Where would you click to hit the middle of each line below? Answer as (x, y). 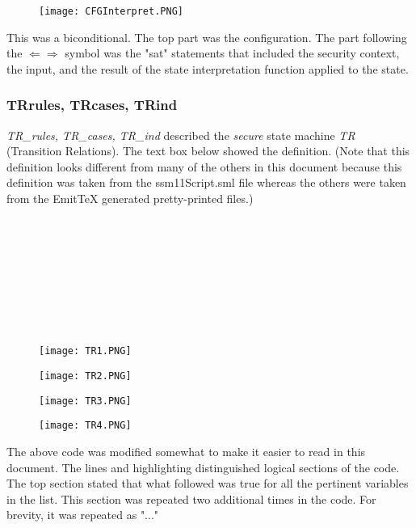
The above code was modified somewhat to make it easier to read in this (186, 451)
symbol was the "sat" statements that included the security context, (232, 53)
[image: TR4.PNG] (85, 426)
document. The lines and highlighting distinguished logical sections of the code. (203, 467)
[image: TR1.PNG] (85, 351)
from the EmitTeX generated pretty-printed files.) (130, 199)
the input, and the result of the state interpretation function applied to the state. (208, 68)
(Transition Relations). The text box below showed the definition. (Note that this (208, 151)
